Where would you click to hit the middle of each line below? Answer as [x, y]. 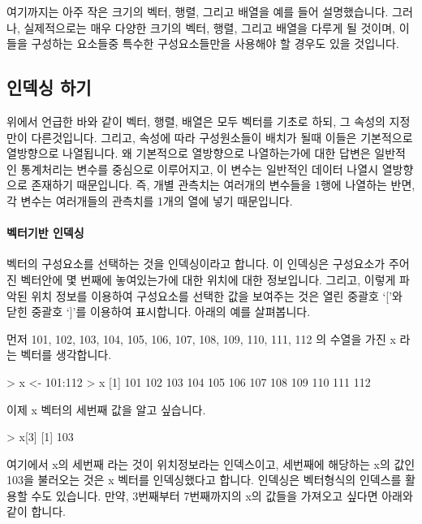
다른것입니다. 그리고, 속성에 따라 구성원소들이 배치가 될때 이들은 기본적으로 [222, 137]
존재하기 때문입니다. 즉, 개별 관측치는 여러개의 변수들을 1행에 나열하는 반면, [223, 185]
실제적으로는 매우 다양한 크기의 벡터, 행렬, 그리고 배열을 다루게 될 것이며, [210, 27]
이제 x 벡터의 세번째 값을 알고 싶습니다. [106, 409]
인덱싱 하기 [49, 87]
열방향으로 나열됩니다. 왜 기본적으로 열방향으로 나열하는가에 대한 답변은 [189, 153]
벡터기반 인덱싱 [45, 233]
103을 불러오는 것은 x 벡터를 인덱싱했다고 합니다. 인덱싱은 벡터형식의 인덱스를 [204, 480]
